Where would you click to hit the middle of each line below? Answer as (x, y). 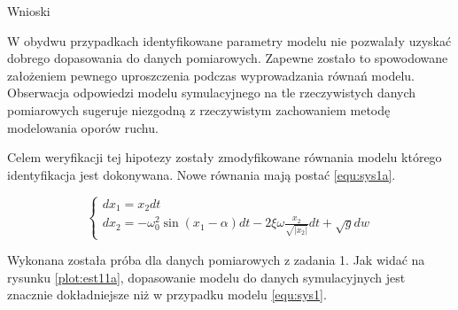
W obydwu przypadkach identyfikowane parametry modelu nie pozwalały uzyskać (229, 40)
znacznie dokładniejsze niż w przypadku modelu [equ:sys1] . (167, 294)
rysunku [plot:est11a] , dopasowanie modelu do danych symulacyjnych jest (206, 277)
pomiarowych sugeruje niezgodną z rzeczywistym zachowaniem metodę (199, 109)
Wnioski (29, 11)
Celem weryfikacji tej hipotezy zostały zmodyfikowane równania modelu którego (225, 157)
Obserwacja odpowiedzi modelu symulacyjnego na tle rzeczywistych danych (212, 93)
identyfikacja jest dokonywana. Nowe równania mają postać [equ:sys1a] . (202, 174)
